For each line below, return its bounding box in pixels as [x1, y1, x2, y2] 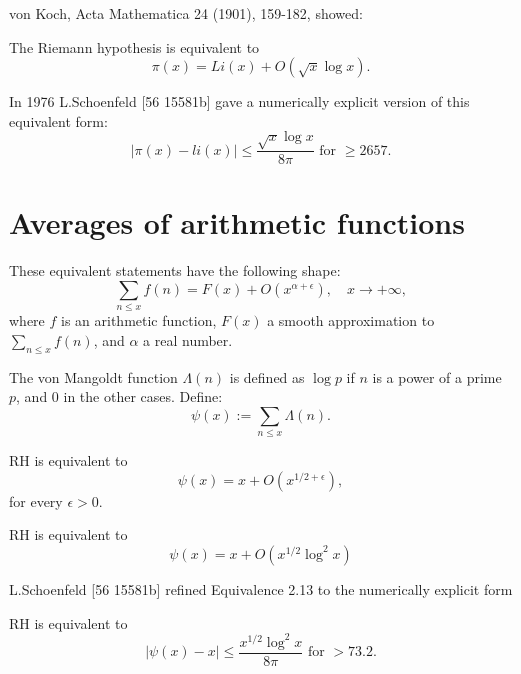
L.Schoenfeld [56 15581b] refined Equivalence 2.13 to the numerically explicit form [9, 578, 513, 599]
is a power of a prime [372, 366, 502, 387]
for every [9, 490, 63, 511]
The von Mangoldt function [9, 366, 178, 387]
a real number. [143, 329, 233, 350]
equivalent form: [9, 110, 108, 131]
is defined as [229, 366, 305, 387]
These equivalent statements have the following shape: [9, 260, 341, 281]
